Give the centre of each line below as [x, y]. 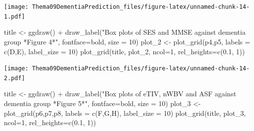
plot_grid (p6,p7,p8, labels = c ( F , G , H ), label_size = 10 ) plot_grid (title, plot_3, [125, 113]
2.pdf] [14, 78]
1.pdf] [14, 16]
